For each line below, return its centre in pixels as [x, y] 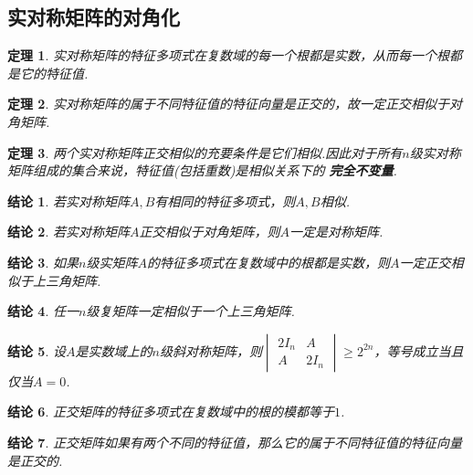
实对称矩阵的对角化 [94, 17]
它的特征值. [54, 73]
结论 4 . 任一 [43, 311]
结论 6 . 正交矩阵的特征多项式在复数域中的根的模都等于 [171, 412]
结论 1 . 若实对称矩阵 [68, 201]
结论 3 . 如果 [43, 262]
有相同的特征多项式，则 [225, 201]
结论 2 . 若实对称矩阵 [68, 232]
